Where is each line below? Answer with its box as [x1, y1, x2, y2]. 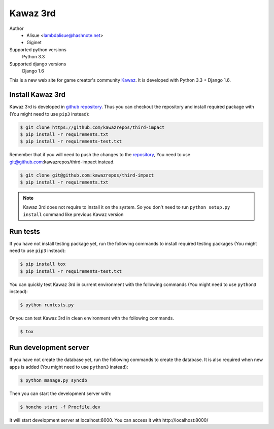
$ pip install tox [20, 261, 66, 267]
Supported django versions [9, 61, 66, 67]
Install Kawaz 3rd [9, 90, 66, 99]
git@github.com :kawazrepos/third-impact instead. [9, 159, 115, 165]
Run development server [9, 343, 89, 352]
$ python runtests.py [20, 302, 74, 308]
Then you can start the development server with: [9, 390, 112, 397]
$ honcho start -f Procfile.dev [20, 404, 101, 410]
